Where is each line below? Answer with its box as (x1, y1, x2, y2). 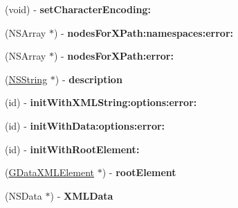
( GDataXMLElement (5, 165, 95, 180)
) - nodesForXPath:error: (53, 49, 174, 63)
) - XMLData (50, 188, 113, 202)
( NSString (5, 71, 48, 86)
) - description (55, 71, 122, 86)
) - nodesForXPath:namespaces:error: (53, 25, 233, 40)
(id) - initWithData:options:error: (5, 118, 165, 132)
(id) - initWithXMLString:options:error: (5, 95, 197, 110)
